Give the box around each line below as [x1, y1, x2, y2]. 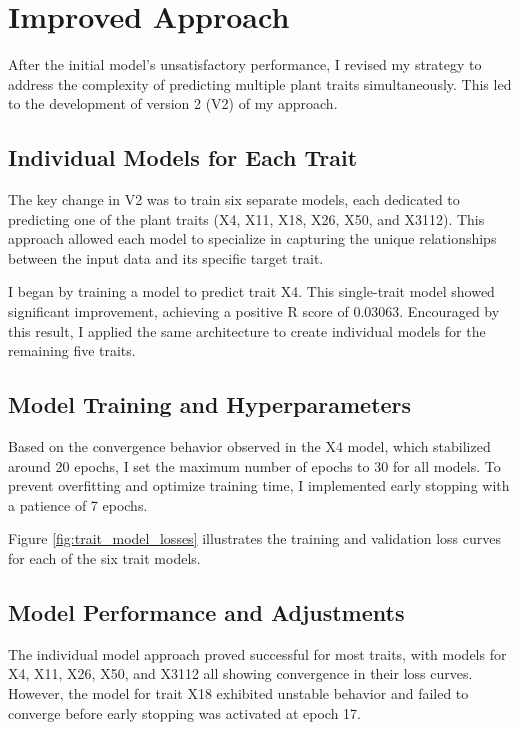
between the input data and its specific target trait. [8, 247, 324, 268]
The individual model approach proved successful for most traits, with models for [8, 643, 507, 664]
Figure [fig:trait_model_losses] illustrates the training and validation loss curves [8, 528, 501, 549]
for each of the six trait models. [8, 548, 201, 569]
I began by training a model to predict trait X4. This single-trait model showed [8, 281, 495, 302]
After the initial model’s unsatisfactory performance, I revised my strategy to [8, 54, 482, 75]
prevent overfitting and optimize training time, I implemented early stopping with [8, 475, 510, 496]
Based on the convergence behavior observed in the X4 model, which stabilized [8, 436, 491, 457]
